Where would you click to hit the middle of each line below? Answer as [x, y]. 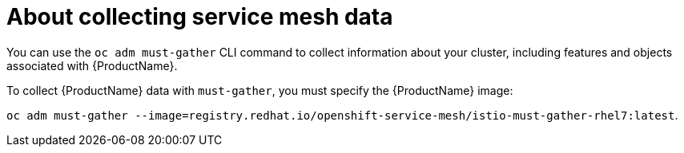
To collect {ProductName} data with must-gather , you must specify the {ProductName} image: [260, 90]
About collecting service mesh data [200, 17]
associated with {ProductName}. [92, 65]
